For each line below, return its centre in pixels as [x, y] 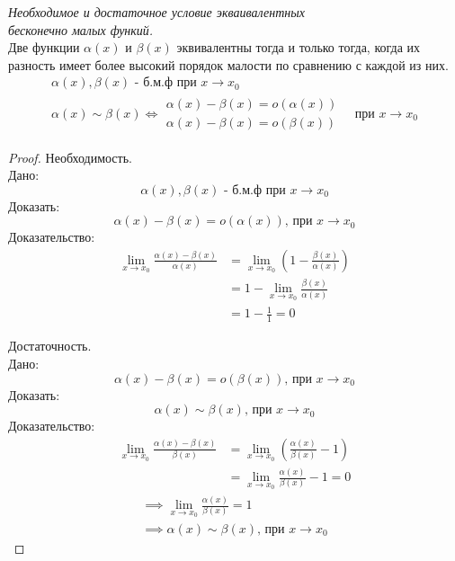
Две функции [44, 47]
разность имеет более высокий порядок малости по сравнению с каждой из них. [228, 64]
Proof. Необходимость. [70, 157]
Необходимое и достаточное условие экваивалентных [156, 12]
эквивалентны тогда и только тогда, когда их [299, 47]
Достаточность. [50, 346]
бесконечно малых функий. [81, 29]
